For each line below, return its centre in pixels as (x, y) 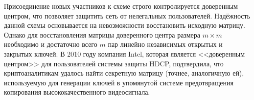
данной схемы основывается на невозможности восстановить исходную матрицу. (125, 25)
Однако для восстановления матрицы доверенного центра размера (102, 34)
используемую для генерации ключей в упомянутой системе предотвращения (119, 82)
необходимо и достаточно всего (51, 44)
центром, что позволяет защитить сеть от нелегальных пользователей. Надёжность (127, 15)
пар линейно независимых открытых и (165, 44)
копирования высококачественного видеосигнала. (77, 92)
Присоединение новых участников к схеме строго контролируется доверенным (121, 6)
